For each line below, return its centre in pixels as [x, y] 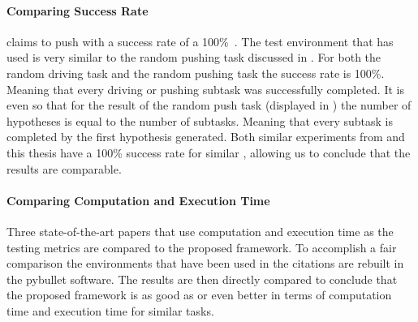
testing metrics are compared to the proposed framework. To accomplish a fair [202, 247]
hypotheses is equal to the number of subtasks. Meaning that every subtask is [200, 120]
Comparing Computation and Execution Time [138, 200]
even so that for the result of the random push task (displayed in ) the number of [209, 105]
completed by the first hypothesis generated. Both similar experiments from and [206, 137]
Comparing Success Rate [78, 10]
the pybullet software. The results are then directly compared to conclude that [202, 279]
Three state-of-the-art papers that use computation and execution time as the [200, 231]
